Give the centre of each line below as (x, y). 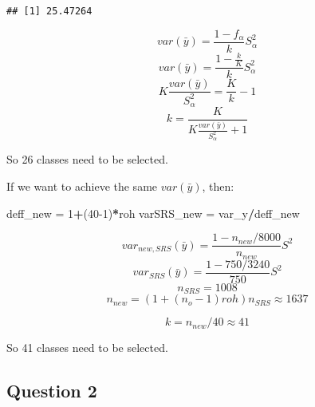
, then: (218, 186)
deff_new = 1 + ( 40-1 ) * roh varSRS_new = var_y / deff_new (153, 213)
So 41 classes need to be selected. (87, 348)
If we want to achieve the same (82, 186)
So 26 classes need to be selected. (87, 159)
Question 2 (52, 391)
